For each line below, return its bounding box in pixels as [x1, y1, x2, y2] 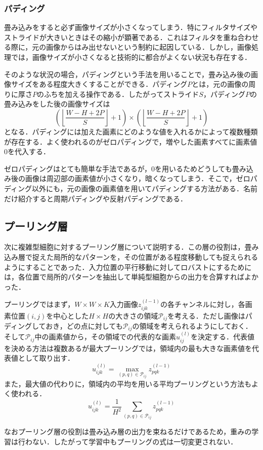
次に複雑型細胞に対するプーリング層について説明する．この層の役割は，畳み [4, 241, 259, 252]
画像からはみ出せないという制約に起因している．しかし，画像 [46, 42, 251, 52]
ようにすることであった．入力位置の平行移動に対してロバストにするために [4, 261, 252, 272]
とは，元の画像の [192, 79, 249, 89]
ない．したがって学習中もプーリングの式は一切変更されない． [32, 436, 238, 446]
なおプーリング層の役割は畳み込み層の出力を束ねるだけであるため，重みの [4, 426, 252, 437]
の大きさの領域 [108, 310, 158, 321]
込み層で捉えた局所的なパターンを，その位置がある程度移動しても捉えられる [4, 251, 258, 262]
